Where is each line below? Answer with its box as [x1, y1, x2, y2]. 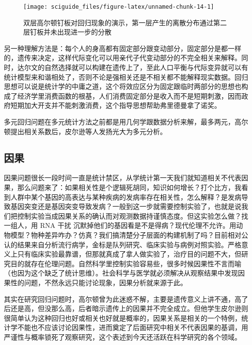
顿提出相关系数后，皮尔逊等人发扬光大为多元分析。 [4, 126, 167, 136]
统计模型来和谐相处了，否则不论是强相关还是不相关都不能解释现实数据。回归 [4, 71, 248, 82]
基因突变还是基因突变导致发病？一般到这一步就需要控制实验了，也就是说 [10, 201, 241, 211]
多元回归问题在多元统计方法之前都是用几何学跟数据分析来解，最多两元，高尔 [4, 117, 248, 126]
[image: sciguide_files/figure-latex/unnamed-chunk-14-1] [23, 3, 214, 10]
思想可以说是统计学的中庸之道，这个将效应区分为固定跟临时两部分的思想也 [4, 81, 241, 91]
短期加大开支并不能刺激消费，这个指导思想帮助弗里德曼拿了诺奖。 [10, 100, 221, 110]
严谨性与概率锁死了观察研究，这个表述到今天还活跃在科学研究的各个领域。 [4, 331, 241, 342]
